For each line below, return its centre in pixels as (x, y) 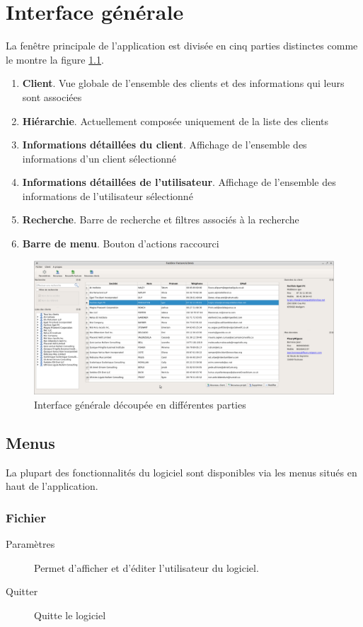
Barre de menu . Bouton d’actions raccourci (121, 244)
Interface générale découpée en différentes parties (140, 404)
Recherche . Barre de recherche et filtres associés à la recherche (161, 219)
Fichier (26, 517)
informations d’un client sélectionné (99, 158)
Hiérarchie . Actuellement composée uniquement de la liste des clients (175, 121)
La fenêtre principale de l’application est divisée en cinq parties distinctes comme (182, 46)
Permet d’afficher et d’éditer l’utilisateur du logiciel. (146, 567)
